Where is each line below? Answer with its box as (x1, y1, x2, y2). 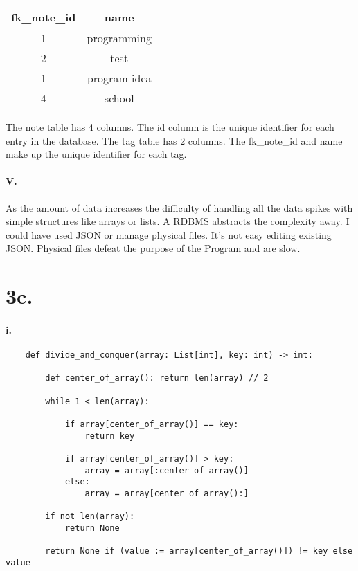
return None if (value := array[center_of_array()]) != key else (45, 546, 353, 556)
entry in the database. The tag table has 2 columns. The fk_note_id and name (6, 133, 343, 147)
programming (87, 30, 152, 46)
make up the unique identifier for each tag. (6, 147, 187, 161)
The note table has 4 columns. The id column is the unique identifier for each (6, 120, 334, 134)
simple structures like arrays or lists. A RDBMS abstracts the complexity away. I (6, 214, 350, 228)
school (104, 90, 134, 106)
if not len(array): (45, 511, 135, 522)
